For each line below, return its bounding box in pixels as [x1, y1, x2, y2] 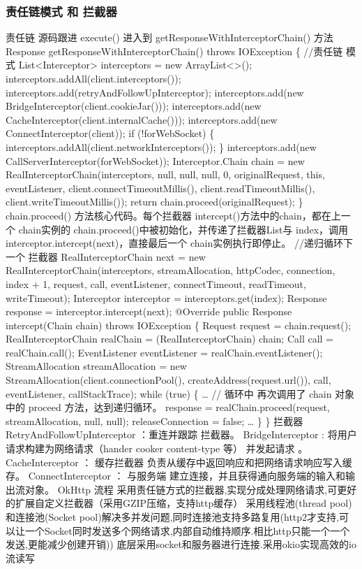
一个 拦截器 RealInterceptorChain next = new [6, 249, 206, 264]
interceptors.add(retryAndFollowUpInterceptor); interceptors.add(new [6, 85, 304, 99]
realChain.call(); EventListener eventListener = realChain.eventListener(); [6, 345, 323, 359]
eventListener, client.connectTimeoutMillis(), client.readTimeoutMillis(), [6, 180, 315, 195]
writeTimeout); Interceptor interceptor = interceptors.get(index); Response [6, 290, 327, 305]
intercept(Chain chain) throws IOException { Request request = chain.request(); [6, 317, 352, 332]
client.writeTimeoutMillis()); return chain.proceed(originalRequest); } [6, 194, 303, 209]
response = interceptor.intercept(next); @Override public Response [6, 304, 292, 319]
